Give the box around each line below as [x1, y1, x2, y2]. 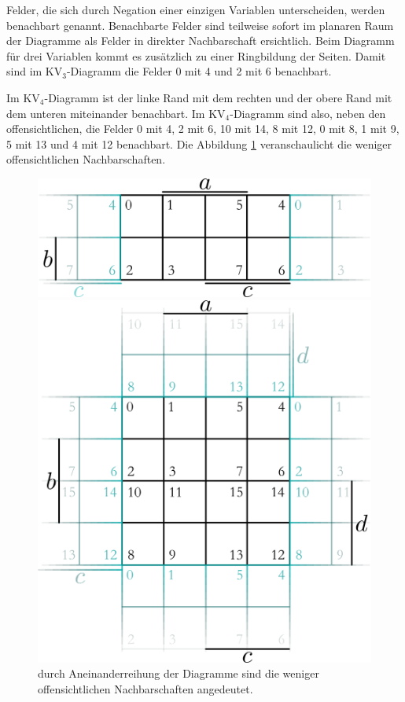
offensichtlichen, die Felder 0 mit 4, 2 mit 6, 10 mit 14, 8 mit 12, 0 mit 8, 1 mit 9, [6, 120, 399, 137]
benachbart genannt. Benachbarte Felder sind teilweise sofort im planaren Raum [6, 17, 394, 33]
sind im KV [6, 63, 63, 79]
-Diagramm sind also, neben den [230, 105, 386, 121]
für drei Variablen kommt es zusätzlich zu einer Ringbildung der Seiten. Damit [6, 47, 386, 64]
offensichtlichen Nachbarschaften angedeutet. [38, 680, 253, 696]
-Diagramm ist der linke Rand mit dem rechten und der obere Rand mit [44, 89, 392, 105]
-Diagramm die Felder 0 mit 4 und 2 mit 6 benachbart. [66, 63, 332, 79]
